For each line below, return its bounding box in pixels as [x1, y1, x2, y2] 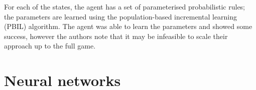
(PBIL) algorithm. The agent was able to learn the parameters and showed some [4, 21, 252, 31]
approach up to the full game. [4, 40, 96, 51]
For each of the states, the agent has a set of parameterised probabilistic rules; [4, 1, 245, 11]
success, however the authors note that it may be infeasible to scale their [4, 30, 228, 41]
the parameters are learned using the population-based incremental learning [4, 11, 237, 21]
